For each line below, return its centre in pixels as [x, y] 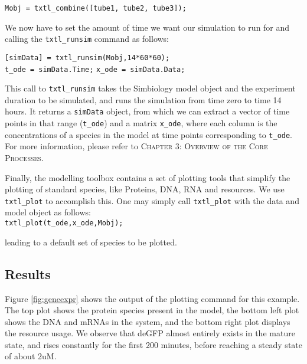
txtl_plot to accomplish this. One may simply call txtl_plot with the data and [152, 200]
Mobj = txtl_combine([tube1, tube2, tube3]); [96, 8]
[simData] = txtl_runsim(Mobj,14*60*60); [87, 58]
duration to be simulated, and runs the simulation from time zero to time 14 [143, 99]
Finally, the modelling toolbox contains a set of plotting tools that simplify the [148, 177]
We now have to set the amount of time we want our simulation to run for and [147, 27]
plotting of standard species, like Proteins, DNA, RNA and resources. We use [145, 189]
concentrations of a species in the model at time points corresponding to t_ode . [149, 134]
